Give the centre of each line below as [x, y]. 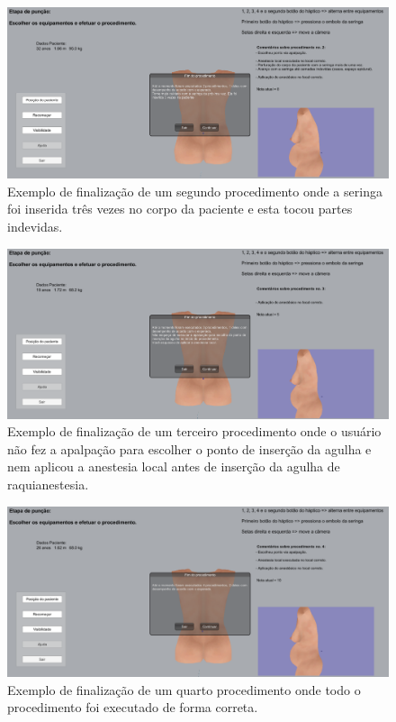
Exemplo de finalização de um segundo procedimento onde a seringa [195, 191]
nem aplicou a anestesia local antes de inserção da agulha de [174, 466]
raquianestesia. [48, 484]
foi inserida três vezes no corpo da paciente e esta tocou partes [180, 209]
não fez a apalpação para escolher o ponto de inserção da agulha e [189, 448]
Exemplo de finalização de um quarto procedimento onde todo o [184, 689]
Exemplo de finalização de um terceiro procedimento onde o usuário [194, 431]
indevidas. [35, 227]
